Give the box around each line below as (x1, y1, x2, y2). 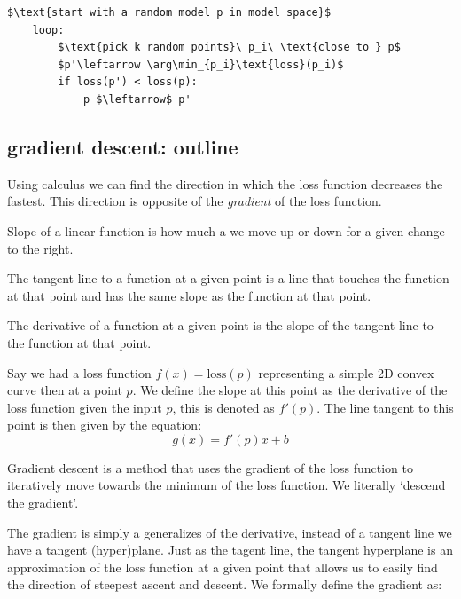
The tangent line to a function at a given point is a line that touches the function (7, 269, 449, 288)
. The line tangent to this (316, 398, 454, 416)
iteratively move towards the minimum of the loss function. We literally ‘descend (7, 476, 446, 494)
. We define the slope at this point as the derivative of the (132, 381, 448, 399)
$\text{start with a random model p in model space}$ (7, 6, 332, 19)
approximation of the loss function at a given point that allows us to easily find (7, 557, 438, 576)
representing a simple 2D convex (258, 363, 434, 382)
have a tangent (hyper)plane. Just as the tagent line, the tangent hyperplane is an (7, 540, 453, 559)
